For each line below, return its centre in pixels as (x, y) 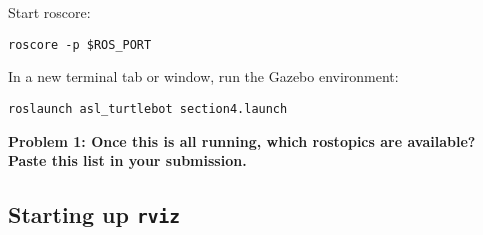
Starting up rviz (94, 214)
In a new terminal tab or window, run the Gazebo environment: (203, 76)
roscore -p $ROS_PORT (80, 44)
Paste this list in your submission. (127, 160)
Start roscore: (49, 12)
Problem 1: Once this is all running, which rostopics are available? (242, 140)
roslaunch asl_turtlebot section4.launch (148, 108)
